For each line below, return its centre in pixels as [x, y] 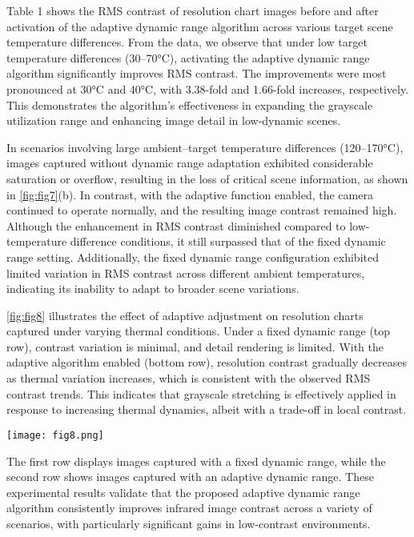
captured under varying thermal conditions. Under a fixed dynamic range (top [199, 331]
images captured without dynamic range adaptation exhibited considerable [190, 163]
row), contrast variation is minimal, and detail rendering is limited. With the [195, 346]
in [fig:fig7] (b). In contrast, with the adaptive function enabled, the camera [190, 194]
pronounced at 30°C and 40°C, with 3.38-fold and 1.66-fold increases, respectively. [208, 88]
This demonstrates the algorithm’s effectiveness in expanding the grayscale [190, 104]
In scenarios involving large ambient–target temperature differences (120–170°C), [205, 147]
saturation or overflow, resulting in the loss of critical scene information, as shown [207, 178]
